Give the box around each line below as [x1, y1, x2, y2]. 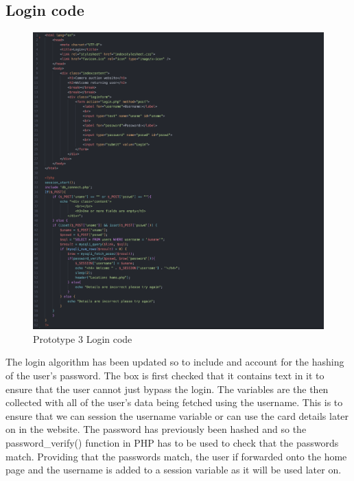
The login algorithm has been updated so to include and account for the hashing [5, 355, 344, 369]
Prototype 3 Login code [33, 331, 132, 346]
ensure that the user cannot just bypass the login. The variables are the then [5, 381, 329, 396]
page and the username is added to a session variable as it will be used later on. [5, 462, 342, 477]
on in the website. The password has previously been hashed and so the [5, 422, 307, 436]
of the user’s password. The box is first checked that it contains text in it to [5, 368, 324, 382]
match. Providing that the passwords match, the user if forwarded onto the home [5, 449, 347, 463]
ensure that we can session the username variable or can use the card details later [5, 408, 349, 423]
